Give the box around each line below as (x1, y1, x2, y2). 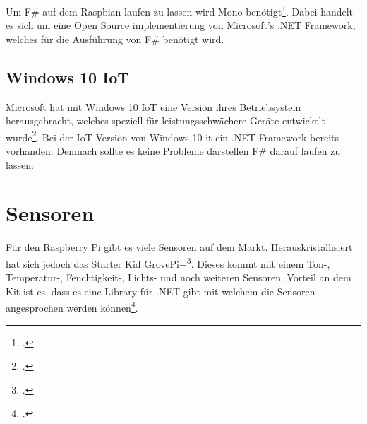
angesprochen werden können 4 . (6, 298, 138, 315)
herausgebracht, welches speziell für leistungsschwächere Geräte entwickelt (6, 113, 325, 128)
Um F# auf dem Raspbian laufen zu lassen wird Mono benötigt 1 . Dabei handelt (6, 2, 354, 18)
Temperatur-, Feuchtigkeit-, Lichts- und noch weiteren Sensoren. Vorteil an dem (6, 270, 351, 285)
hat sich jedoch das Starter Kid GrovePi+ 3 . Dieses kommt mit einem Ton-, (6, 254, 330, 271)
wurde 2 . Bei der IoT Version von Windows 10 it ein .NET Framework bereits (6, 127, 339, 144)
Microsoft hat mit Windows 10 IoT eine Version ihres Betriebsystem (6, 99, 301, 114)
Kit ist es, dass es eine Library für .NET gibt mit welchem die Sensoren (6, 283, 315, 298)
